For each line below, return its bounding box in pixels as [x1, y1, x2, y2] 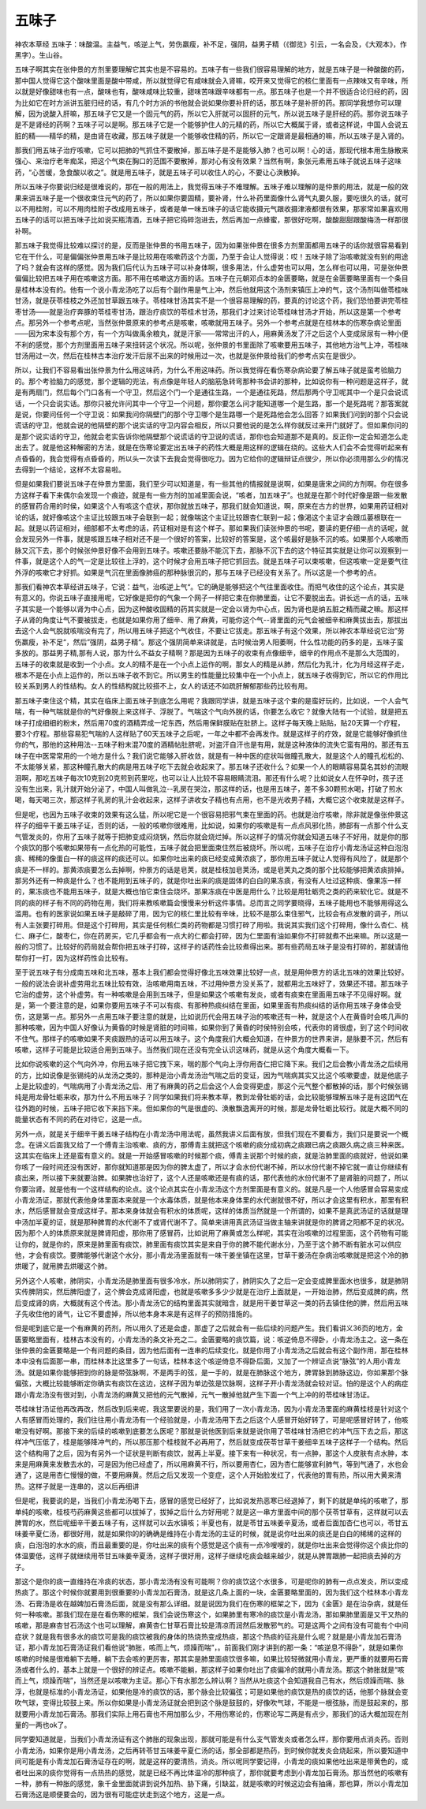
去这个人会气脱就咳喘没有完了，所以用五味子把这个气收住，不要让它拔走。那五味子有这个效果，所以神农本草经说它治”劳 [14, 626, 405, 636]
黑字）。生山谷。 [14, 50, 67, 59]
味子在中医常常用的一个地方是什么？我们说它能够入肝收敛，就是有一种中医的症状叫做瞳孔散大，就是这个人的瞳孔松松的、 [14, 751, 409, 760]
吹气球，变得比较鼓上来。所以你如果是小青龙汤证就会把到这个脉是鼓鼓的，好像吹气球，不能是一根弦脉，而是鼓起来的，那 [14, 1698, 409, 1707]
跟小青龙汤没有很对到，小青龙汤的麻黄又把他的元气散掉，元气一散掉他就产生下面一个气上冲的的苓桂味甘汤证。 [14, 1389, 374, 1399]
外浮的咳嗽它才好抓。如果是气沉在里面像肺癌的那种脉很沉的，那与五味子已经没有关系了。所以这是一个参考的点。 [14, 568, 381, 577]
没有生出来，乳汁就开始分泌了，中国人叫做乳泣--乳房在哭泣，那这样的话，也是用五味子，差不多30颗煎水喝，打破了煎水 [14, 784, 403, 793]
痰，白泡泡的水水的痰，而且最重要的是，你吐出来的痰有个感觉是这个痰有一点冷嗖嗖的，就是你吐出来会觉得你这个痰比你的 [14, 1540, 409, 1550]
